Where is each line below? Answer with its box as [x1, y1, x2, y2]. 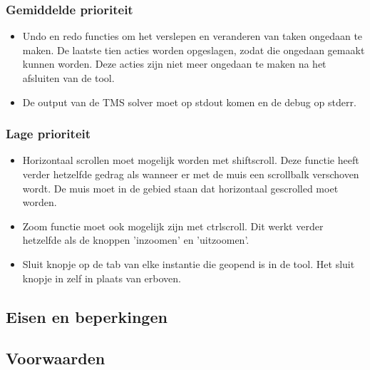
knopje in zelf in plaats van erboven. [22, 270, 181, 285]
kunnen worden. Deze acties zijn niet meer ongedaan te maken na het [22, 56, 327, 71]
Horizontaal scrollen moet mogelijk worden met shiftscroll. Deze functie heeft [22, 153, 359, 168]
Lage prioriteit [6, 125, 91, 143]
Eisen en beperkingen [6, 305, 168, 327]
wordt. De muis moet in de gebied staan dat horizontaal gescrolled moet [22, 180, 339, 195]
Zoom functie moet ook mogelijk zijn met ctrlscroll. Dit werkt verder [22, 218, 324, 233]
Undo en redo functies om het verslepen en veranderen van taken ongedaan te [22, 29, 363, 43]
